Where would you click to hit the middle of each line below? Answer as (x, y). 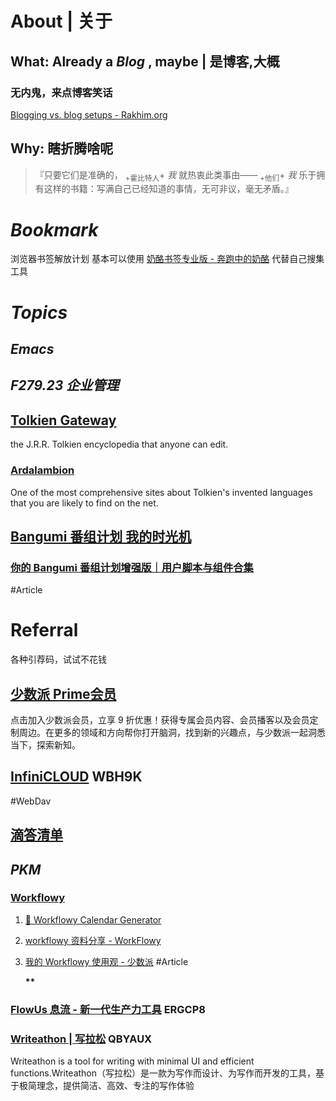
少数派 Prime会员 (63, 693)
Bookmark (54, 229)
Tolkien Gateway (63, 420)
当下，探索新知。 (45, 744)
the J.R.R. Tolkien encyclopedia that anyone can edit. (119, 444)
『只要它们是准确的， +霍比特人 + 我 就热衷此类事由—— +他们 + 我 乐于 (175, 175)
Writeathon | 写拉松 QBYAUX (81, 1039)
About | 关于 (61, 21)
